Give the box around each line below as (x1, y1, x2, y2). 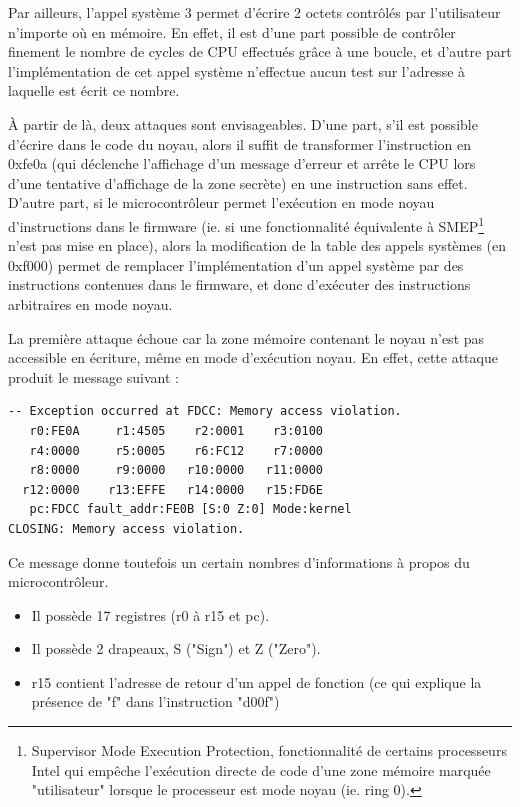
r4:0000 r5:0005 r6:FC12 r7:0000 (29, 443, 323, 458)
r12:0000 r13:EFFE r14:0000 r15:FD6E (22, 482, 323, 497)
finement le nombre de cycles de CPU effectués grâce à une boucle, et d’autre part (8, 41, 512, 62)
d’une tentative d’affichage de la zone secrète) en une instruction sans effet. (8, 172, 468, 193)
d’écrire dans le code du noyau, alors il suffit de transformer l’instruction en (8, 133, 472, 154)
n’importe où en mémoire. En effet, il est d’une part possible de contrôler (8, 21, 456, 42)
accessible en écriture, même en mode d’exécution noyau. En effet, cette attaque (8, 347, 498, 368)
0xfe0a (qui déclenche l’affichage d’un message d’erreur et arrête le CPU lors (8, 153, 476, 174)
